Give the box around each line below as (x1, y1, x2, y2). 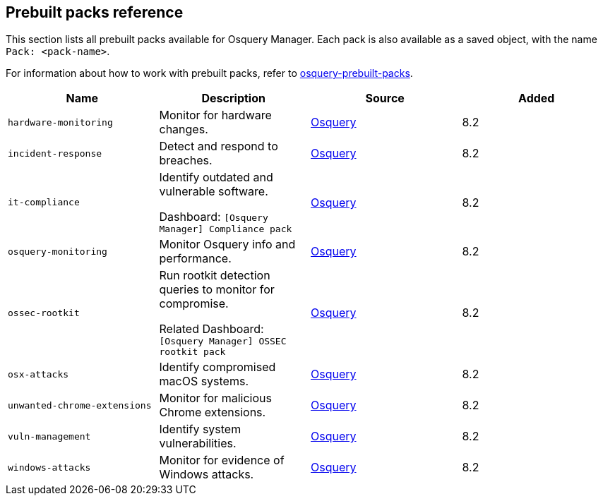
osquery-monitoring (8, 246, 107, 257)
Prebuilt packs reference (6, 4, 184, 21)
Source (365, 91, 405, 106)
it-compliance (8, 197, 80, 208)
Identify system (159, 422, 241, 437)
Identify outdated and (159, 170, 273, 185)
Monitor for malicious (159, 391, 272, 406)
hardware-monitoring (8, 116, 113, 128)
